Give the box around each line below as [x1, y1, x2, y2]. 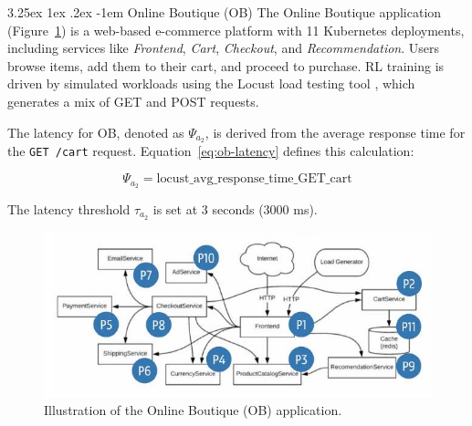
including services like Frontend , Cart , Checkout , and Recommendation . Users [7, 38, 440, 57]
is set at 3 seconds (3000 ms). [152, 199, 318, 218]
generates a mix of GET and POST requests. [7, 91, 259, 110]
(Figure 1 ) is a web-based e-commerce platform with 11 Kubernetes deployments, [7, 20, 465, 39]
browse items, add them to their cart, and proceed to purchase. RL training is [7, 56, 445, 75]
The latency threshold [7, 199, 131, 218]
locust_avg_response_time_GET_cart [156, 172, 352, 186]
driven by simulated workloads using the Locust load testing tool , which [7, 74, 415, 93]
